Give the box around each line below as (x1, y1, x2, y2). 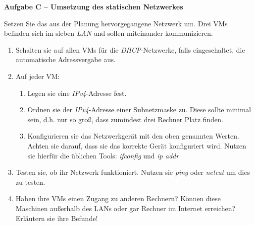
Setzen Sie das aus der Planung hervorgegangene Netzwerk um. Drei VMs (4, 18, 228, 28)
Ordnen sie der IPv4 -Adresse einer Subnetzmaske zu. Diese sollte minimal (27, 104, 251, 115)
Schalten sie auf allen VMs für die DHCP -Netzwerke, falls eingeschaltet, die (15, 44, 245, 55)
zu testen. (15, 176, 45, 187)
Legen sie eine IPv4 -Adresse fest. (27, 87, 127, 98)
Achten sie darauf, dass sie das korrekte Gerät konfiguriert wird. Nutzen (27, 140, 246, 150)
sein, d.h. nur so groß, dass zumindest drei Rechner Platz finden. (27, 114, 223, 124)
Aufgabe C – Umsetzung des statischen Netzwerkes (4, 1, 183, 11)
